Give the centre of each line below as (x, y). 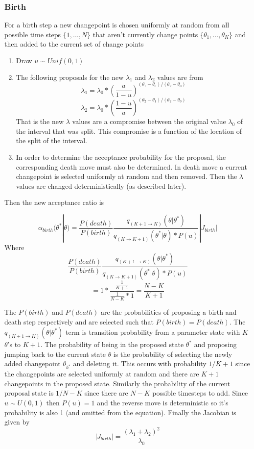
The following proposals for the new (70, 77)
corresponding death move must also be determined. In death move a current (131, 166)
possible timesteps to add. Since (200, 393)
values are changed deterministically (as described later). (101, 186)
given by (17, 422)
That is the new (40, 121)
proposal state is (29, 393)
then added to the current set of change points (74, 44)
